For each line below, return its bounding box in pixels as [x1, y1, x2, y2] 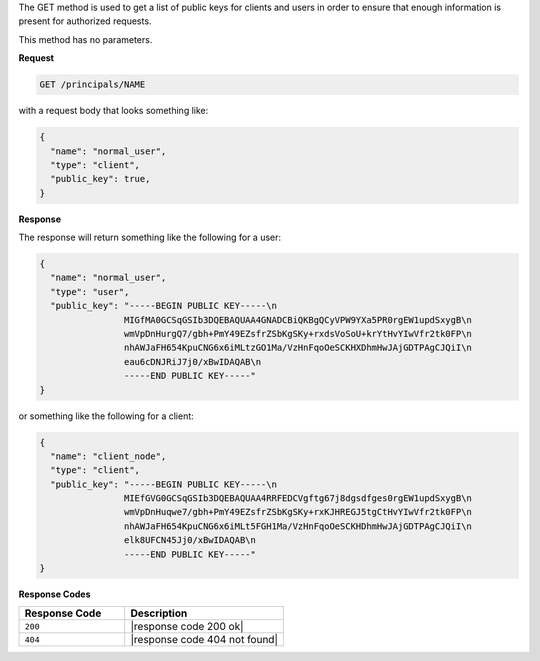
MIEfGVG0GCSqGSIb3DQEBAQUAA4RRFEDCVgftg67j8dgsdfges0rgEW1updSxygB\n [123, 493, 472, 504]
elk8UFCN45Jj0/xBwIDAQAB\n [123, 535, 257, 546]
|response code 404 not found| [130, 633, 279, 647]
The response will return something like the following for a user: [18, 231, 282, 244]
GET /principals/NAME [39, 79, 146, 90]
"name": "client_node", [50, 450, 167, 462]
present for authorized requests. [18, 15, 152, 27]
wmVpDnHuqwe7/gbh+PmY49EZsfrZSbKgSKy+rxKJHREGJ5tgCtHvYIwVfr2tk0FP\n [123, 506, 472, 518]
